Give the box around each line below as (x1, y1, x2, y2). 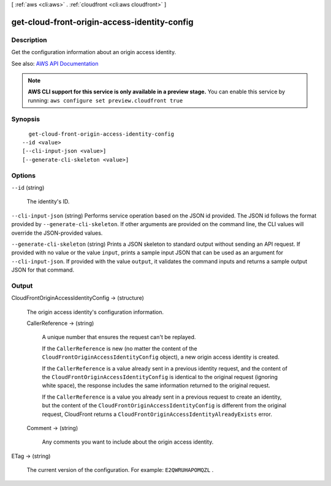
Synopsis (11, 115, 40, 123)
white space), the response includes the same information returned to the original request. (42, 382, 271, 390)
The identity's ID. (26, 198, 70, 205)
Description (11, 36, 47, 44)
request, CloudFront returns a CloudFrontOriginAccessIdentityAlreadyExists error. (42, 410, 272, 418)
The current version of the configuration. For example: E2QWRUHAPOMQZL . (26, 466, 214, 474)
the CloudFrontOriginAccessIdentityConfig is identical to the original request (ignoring (42, 373, 278, 380)
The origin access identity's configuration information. (26, 308, 164, 316)
